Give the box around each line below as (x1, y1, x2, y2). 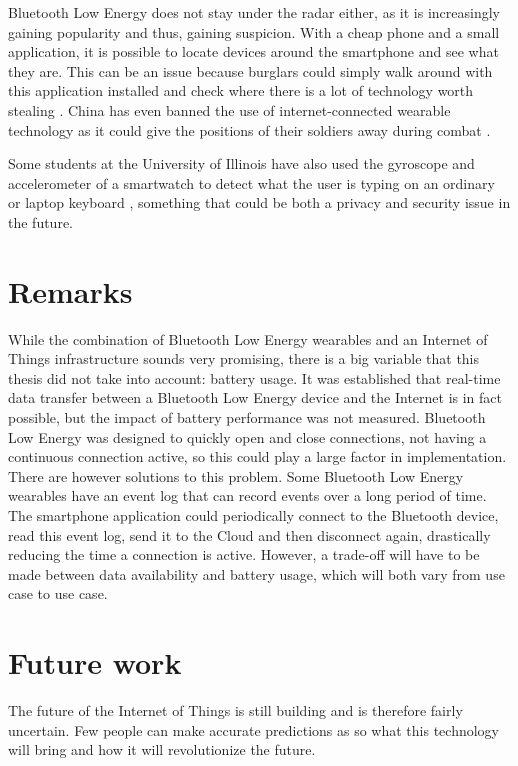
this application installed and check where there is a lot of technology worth (8, 80, 474, 101)
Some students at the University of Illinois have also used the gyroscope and (8, 153, 475, 174)
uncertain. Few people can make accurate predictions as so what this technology (8, 719, 499, 740)
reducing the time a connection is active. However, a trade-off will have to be (8, 544, 480, 565)
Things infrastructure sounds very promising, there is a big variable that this (8, 348, 480, 369)
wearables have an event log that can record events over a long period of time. (8, 485, 487, 506)
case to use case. (8, 583, 108, 604)
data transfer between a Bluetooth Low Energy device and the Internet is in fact (8, 387, 502, 408)
